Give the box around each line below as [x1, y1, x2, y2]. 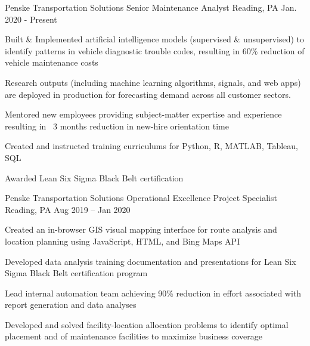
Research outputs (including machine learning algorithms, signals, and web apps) [5, 76, 301, 88]
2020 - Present [5, 13, 57, 25]
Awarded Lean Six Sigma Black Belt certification [5, 171, 184, 184]
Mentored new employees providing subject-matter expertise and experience [5, 108, 282, 121]
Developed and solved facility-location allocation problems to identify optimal [5, 318, 289, 330]
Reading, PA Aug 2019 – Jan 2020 [5, 203, 131, 215]
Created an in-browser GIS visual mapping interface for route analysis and [5, 223, 277, 236]
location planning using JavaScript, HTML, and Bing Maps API [5, 234, 240, 247]
